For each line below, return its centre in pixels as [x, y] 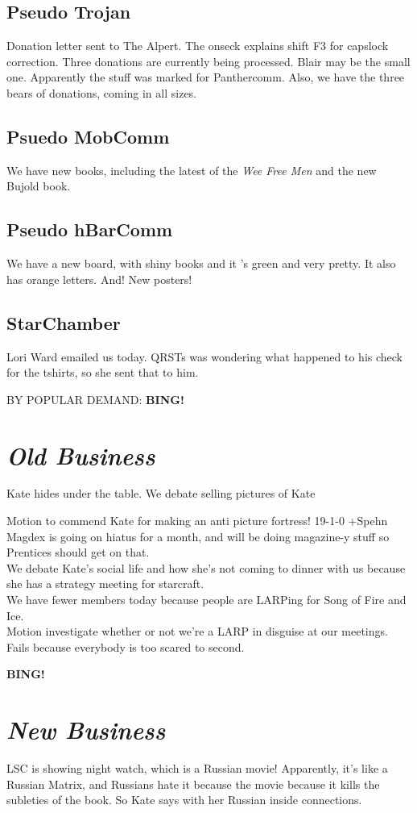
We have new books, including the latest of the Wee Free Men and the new [192, 170]
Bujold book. [39, 186]
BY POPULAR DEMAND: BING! [95, 399]
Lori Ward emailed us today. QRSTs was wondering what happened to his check [204, 356]
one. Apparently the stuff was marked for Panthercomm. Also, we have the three [206, 77]
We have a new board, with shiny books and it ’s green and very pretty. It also [201, 263]
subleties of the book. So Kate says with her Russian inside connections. [184, 800]
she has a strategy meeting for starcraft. [105, 584]
